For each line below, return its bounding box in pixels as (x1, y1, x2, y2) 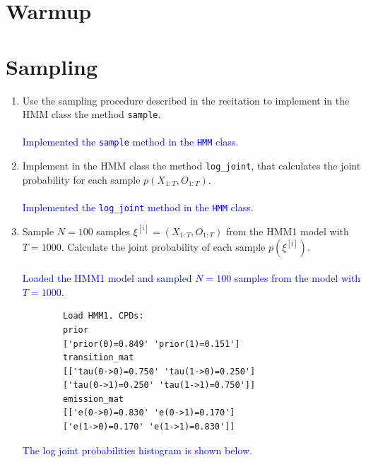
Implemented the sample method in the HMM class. (22, 134, 239, 149)
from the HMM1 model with (225, 223, 349, 238)
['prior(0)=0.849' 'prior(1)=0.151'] (63, 338, 240, 349)
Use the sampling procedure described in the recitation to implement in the (22, 93, 350, 107)
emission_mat (63, 393, 124, 404)
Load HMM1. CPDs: (63, 311, 144, 321)
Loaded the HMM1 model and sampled (22, 271, 192, 285)
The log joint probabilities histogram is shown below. (22, 442, 252, 457)
